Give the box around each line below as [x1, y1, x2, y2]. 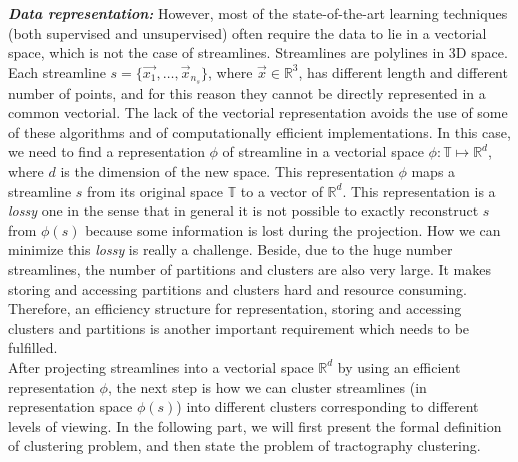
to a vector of [240, 180, 323, 201]
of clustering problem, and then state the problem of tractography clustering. [8, 435, 481, 456]
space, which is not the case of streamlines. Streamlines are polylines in [8, 42, 445, 63]
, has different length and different [298, 61, 508, 82]
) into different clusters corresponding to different [176, 396, 479, 417]
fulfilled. [8, 337, 58, 358]
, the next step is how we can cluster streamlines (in [107, 376, 427, 397]
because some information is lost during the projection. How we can [85, 219, 501, 240]
